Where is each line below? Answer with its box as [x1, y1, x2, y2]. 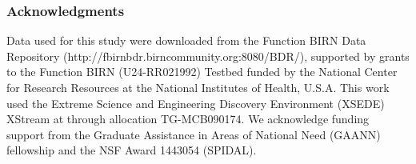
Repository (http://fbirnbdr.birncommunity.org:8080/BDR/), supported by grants [6, 47, 410, 64]
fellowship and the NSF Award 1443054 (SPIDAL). [6, 142, 257, 158]
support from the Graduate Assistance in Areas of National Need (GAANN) [6, 126, 381, 142]
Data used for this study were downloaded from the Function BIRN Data [6, 32, 366, 49]
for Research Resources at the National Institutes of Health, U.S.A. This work [6, 79, 390, 95]
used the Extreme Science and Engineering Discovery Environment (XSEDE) [6, 94, 385, 111]
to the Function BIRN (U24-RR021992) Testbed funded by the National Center [6, 63, 398, 80]
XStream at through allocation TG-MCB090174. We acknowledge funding [6, 110, 370, 127]
